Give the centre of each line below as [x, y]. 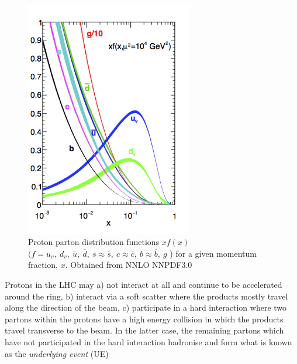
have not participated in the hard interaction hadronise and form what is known [148, 341]
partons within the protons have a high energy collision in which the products [144, 319]
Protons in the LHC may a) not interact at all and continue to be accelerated [144, 284]
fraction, [43, 265]
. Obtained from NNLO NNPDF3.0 [129, 265]
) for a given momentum [213, 253]
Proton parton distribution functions [94, 242]
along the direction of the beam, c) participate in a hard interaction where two [146, 307]
